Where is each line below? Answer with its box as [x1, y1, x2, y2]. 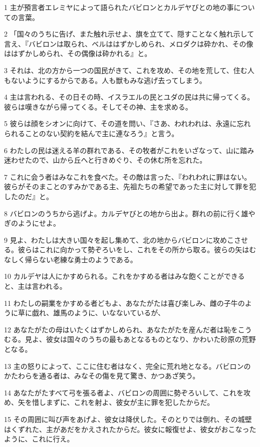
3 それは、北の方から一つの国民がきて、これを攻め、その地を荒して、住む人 [4, 65, 254, 75]
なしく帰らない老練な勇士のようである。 [4, 254, 137, 264]
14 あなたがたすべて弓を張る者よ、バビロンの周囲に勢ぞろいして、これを [4, 387, 243, 397]
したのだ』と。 [4, 191, 53, 201]
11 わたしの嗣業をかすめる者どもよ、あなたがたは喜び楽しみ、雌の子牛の [4, 297, 245, 308]
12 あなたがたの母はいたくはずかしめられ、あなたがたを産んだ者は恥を [4, 324, 238, 334]
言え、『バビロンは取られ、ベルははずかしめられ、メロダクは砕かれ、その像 [4, 38, 253, 49]
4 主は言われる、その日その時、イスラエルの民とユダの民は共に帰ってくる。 [4, 92, 254, 102]
